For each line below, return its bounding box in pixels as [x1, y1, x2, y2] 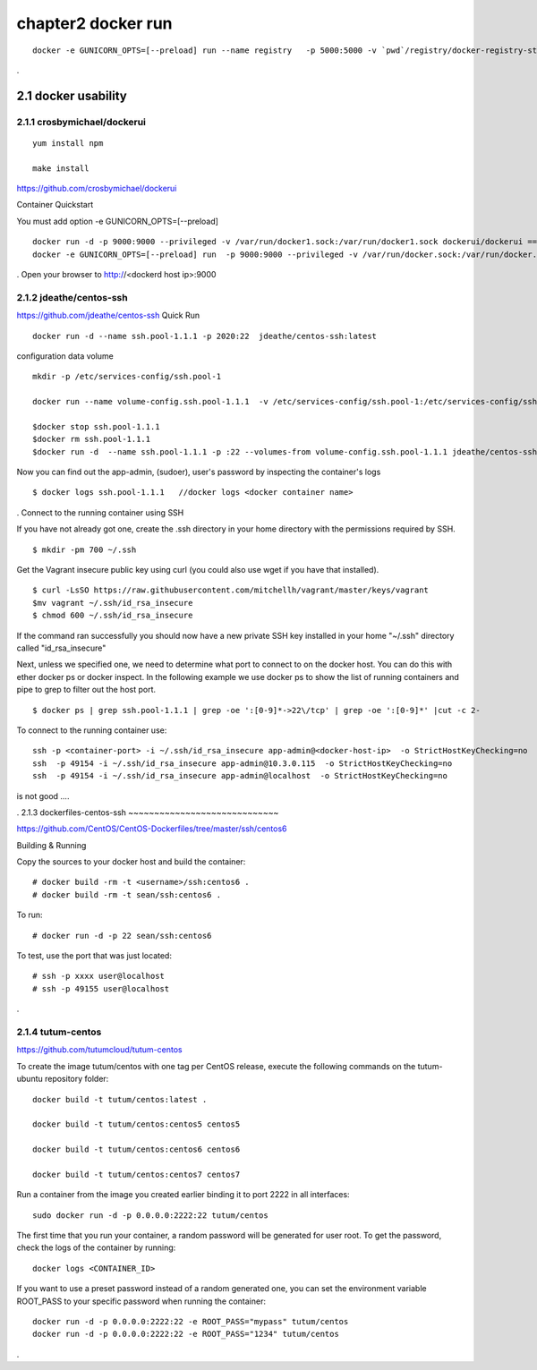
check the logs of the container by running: [16, 1242, 176, 1253]
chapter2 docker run [16, 13, 174, 33]
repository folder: [45, 1074, 109, 1085]
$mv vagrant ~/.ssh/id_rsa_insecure [32, 598, 193, 608]
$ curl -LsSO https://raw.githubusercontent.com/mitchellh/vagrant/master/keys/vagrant [32, 585, 430, 595]
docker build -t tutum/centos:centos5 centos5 [32, 1119, 241, 1129]
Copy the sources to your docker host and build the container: [16, 856, 246, 867]
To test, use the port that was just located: [16, 950, 172, 961]
